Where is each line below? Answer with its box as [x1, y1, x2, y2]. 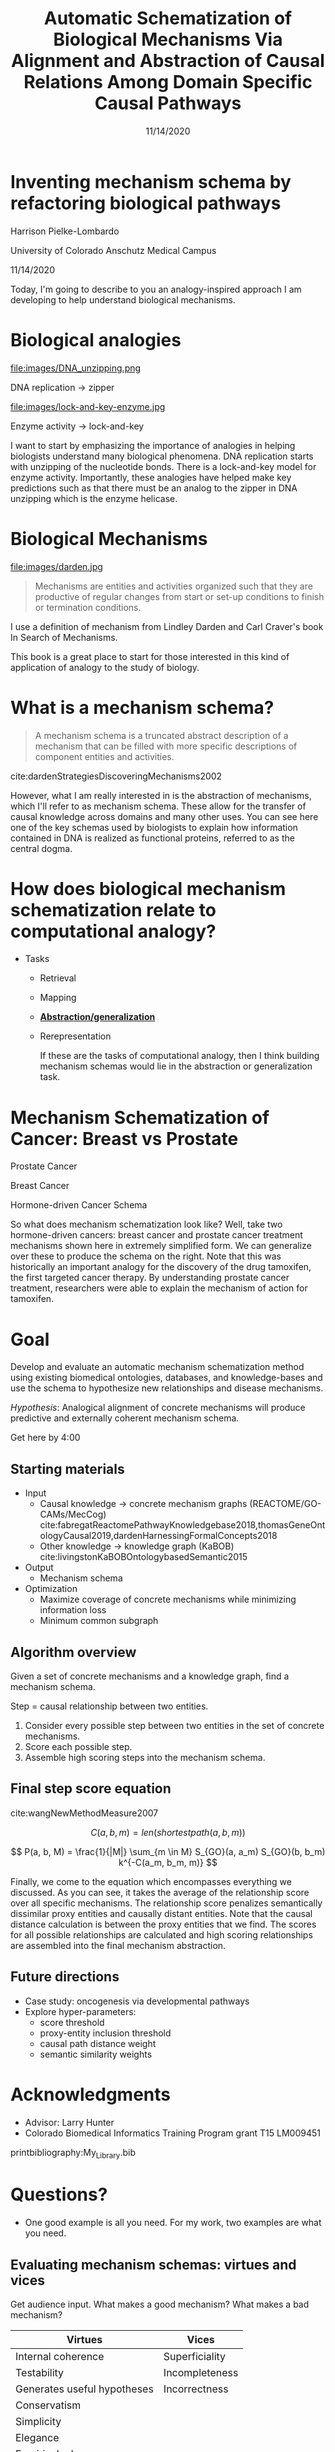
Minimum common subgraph [39, 1615, 159, 1627]
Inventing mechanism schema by [10, 170, 292, 193]
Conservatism [15, 2398, 82, 2412]
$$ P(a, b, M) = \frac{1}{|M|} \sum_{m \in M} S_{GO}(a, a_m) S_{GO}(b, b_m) [10, 1845, 326, 1857]
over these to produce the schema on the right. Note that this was [10, 1250, 282, 1262]
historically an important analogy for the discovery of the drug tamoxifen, [10, 1261, 312, 1273]
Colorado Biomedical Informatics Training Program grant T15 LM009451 [24, 2127, 321, 2139]
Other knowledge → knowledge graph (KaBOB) [39, 1540, 235, 1552]
